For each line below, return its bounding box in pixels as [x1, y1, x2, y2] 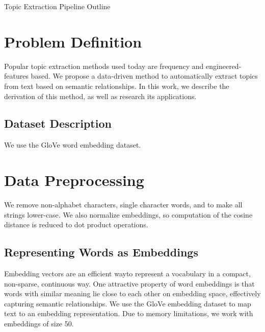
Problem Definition [4, 31, 142, 52]
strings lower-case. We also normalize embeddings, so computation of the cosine [4, 209, 253, 220]
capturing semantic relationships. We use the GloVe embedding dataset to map [4, 298, 251, 309]
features [4, 70, 29, 81]
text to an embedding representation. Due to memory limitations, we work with [4, 308, 253, 319]
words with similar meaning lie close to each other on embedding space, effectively [4, 288, 261, 299]
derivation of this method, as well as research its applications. [4, 90, 197, 101]
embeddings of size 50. [4, 318, 74, 328]
